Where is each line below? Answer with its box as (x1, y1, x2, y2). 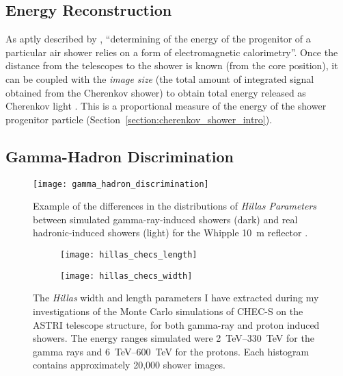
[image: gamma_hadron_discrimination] (33, 179, 209, 189)
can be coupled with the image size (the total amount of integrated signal (5, 71, 314, 86)
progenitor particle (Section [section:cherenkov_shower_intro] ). (5, 112, 273, 126)
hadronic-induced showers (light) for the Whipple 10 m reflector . (33, 225, 308, 240)
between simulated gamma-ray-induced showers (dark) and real (33, 212, 298, 226)
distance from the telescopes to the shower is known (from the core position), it (5, 58, 338, 73)
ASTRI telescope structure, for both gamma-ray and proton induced (33, 317, 320, 331)
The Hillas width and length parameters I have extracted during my (33, 290, 319, 305)
